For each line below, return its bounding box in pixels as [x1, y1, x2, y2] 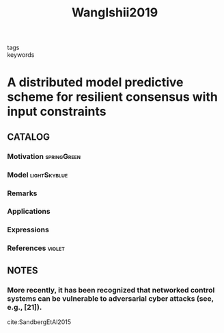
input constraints [7, 104, 107, 119]
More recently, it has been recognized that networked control [7, 285, 215, 295]
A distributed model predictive [7, 75, 184, 90]
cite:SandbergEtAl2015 [7, 317, 72, 326]
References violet [7, 243, 65, 253]
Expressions [7, 225, 49, 234]
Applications [7, 207, 51, 217]
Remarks [7, 188, 38, 198]
